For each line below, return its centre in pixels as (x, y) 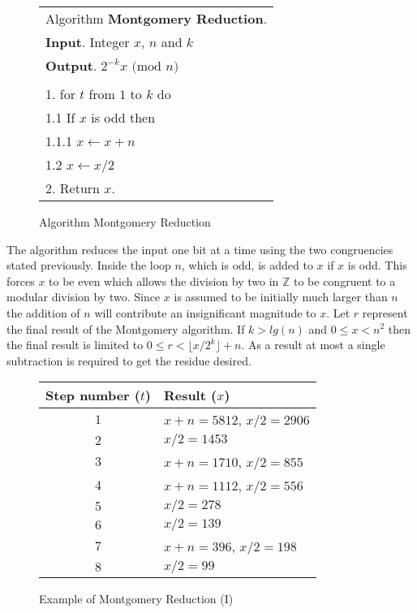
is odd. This (377, 265)
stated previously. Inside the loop (89, 265)
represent (385, 312)
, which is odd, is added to (247, 265)
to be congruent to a (344, 281)
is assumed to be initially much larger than (281, 297)
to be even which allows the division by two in (164, 281)
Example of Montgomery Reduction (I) (136, 599)
